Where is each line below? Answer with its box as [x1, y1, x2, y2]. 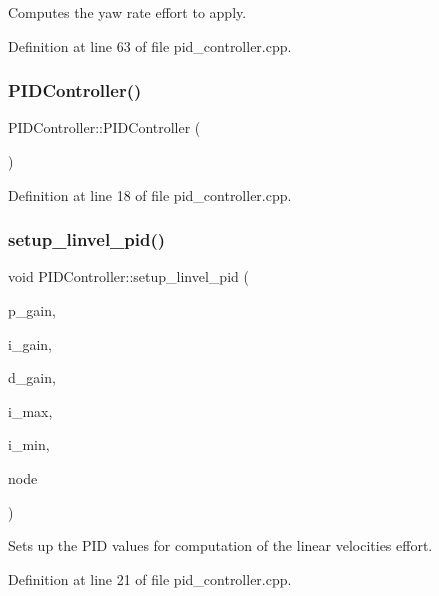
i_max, [8, 400, 53, 421]
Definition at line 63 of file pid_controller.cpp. [8, 35, 292, 56]
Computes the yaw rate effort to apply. [8, 2, 247, 22]
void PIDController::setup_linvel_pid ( [8, 266, 249, 287]
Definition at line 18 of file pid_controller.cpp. [8, 184, 292, 205]
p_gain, [8, 300, 56, 320]
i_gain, [8, 333, 52, 354]
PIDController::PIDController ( [8, 117, 201, 138]
